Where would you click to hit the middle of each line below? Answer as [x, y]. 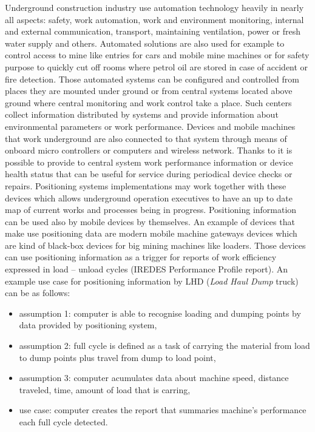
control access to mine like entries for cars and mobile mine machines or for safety [157, 55]
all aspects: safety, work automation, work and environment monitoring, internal [154, 19]
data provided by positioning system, [88, 325]
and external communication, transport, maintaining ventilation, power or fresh [153, 31]
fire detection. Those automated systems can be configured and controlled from [152, 79]
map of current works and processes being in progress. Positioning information [151, 210]
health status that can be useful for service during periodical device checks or [149, 174]
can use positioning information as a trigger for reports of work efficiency [141, 257]
